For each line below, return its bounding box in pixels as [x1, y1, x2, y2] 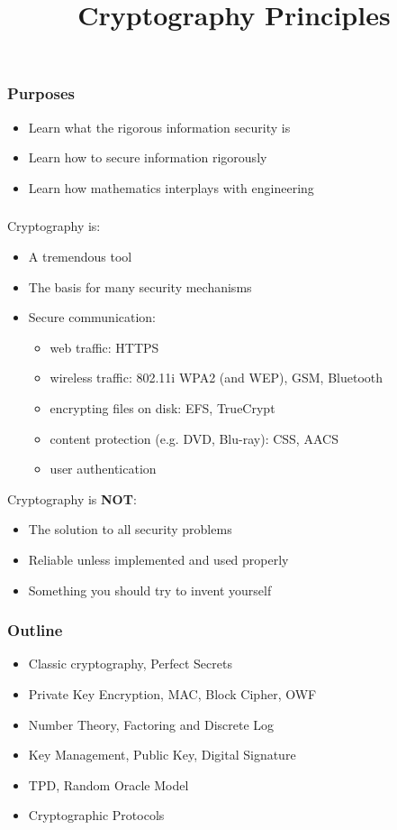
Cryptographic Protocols [28, 806, 165, 825]
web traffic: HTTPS [50, 337, 159, 356]
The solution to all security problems [28, 520, 232, 539]
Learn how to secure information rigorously [28, 148, 267, 167]
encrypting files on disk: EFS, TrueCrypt [50, 398, 275, 417]
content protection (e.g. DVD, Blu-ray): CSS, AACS [50, 429, 338, 447]
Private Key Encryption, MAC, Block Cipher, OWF [28, 684, 317, 703]
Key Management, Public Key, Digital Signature [28, 745, 296, 764]
